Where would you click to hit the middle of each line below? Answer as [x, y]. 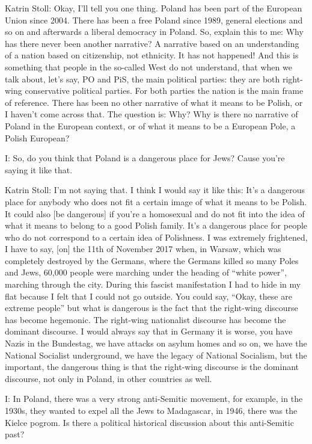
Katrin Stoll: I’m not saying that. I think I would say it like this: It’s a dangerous [155, 190]
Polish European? [37, 137]
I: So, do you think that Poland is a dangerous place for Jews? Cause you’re [145, 158]
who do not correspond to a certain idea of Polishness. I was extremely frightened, [156, 237]
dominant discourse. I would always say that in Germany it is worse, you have [149, 331]
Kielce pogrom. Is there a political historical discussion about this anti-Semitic [149, 422]
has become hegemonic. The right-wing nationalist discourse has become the [145, 319]
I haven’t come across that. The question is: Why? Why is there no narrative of [151, 114]
